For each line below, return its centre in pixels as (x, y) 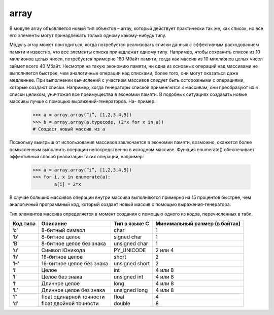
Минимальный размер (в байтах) (198, 223)
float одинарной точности (73, 297)
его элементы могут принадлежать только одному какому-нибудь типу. (88, 35)
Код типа (24, 223)
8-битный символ (63, 230)
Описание (54, 223)
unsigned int (128, 276)
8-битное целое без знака (74, 243)
